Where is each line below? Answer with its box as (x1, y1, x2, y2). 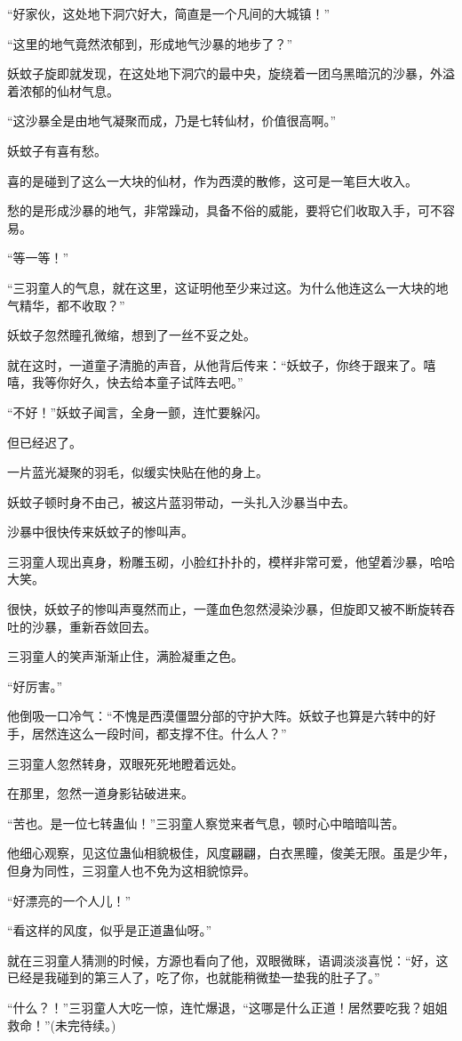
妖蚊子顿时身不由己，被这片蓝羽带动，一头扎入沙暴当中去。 (7, 492, 355, 511)
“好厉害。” (7, 676, 63, 695)
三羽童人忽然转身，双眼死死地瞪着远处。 (7, 754, 243, 772)
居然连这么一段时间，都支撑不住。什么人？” (31, 724, 287, 743)
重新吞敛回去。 (68, 617, 156, 635)
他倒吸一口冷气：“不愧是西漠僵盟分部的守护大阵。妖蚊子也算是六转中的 (7, 706, 424, 725)
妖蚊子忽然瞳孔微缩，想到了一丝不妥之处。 (7, 326, 256, 344)
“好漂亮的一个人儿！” (7, 891, 131, 909)
